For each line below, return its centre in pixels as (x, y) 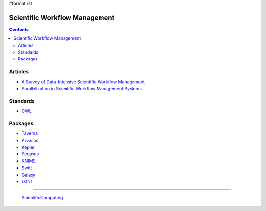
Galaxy (29, 175)
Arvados (30, 140)
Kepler (28, 147)
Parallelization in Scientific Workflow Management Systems (82, 88)
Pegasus (30, 154)
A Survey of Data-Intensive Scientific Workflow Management (83, 82)
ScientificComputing (42, 198)
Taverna (30, 133)
